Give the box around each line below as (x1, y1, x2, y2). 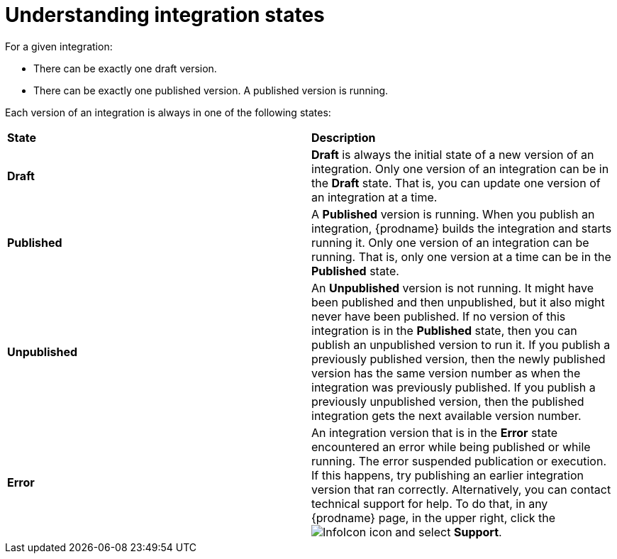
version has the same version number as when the (311, 365, 581, 380)
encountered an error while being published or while (311, 439, 591, 454)
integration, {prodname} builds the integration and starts (311, 221, 612, 236)
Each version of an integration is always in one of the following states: (5, 106, 331, 118)
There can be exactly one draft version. (33, 62, 217, 74)
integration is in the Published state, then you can (311, 323, 577, 338)
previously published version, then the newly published (311, 351, 606, 366)
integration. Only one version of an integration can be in (311, 161, 609, 176)
